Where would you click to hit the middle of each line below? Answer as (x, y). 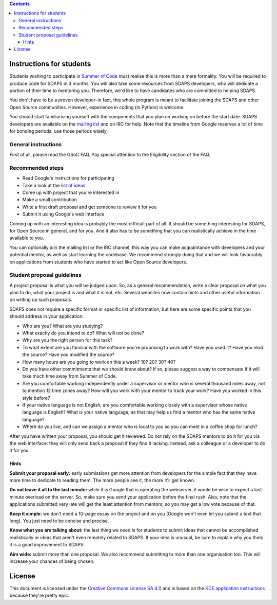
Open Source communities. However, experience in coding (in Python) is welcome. (97, 107)
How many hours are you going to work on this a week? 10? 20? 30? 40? (99, 362)
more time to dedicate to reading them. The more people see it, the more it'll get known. (102, 481)
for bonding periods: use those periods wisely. (58, 131)
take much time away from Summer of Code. (70, 376)
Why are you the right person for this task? (67, 340)
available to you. (27, 238)
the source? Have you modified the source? (68, 354)
